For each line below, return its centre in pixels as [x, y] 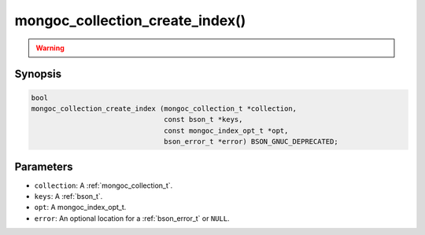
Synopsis [38, 74]
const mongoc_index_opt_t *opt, [226, 130]
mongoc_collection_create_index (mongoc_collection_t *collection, [164, 108]
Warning [50, 48]
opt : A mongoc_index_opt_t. [80, 207]
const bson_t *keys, [203, 119]
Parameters [44, 166]
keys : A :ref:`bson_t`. [68, 196]
